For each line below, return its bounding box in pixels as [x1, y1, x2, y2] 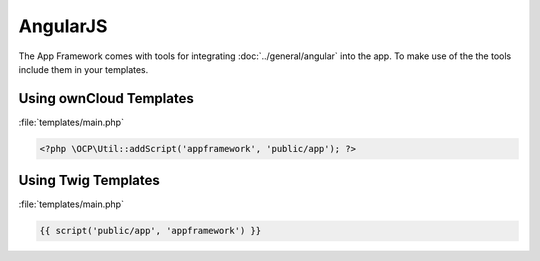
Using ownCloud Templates [18, 90, 194, 107]
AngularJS [18, 15, 108, 37]
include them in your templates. [18, 63, 149, 75]
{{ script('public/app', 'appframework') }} [39, 225, 262, 237]
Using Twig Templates [18, 172, 160, 189]
